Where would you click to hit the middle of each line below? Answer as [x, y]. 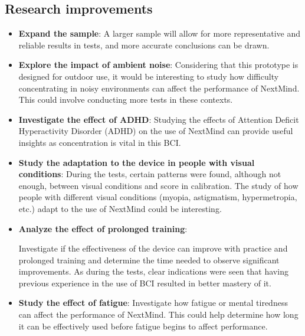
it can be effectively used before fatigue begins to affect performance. [143, 326]
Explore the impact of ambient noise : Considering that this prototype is [158, 65]
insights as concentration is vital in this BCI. [100, 142]
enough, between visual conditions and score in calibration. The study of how [158, 185]
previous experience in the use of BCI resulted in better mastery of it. [145, 283]
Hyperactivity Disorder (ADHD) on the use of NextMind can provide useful [156, 131]
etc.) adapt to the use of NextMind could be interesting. [120, 208]
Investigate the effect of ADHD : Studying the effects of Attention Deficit [159, 119]
